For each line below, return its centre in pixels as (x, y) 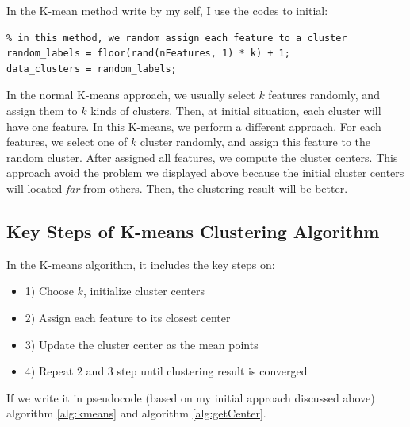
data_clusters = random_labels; (92, 69)
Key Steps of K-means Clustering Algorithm (193, 231)
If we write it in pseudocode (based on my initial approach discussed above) (191, 397)
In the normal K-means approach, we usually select (131, 95)
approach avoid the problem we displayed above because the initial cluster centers (205, 173)
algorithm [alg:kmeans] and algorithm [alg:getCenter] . (136, 413)
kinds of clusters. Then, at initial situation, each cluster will (236, 110)
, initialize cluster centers (144, 291)
